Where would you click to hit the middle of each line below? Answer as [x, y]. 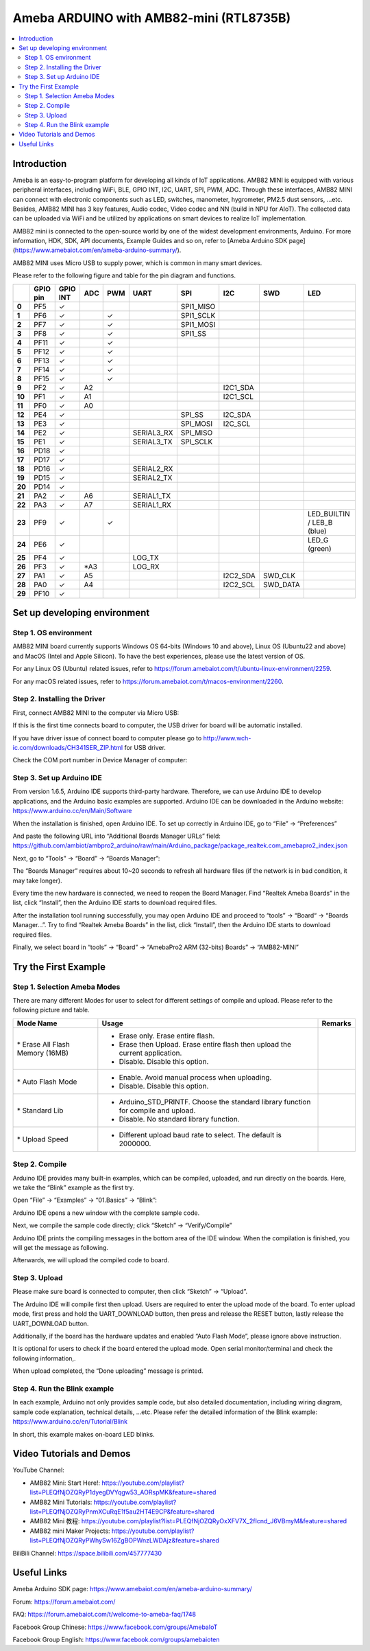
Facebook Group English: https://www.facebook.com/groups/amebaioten [116, 1640]
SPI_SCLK [197, 442]
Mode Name [37, 1023]
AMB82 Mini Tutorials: [61, 1502]
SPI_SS [192, 414]
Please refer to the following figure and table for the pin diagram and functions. [124, 275]
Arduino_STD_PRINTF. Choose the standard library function [215, 1102]
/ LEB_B [320, 522]
